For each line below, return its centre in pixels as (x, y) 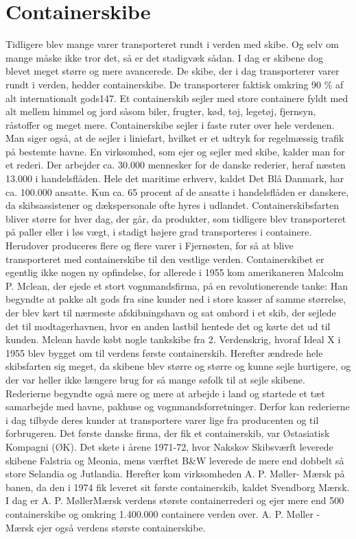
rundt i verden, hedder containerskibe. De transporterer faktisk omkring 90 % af (175, 84)
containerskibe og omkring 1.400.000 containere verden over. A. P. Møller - (163, 513)
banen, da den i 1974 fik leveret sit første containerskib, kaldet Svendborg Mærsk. (178, 487)
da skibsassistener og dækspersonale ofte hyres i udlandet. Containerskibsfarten (172, 205)
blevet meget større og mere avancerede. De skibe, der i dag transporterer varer (173, 71)
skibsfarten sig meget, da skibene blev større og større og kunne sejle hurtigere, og (178, 366)
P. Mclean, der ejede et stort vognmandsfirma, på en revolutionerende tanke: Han (177, 285)
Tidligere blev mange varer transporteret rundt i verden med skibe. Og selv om (172, 44)
